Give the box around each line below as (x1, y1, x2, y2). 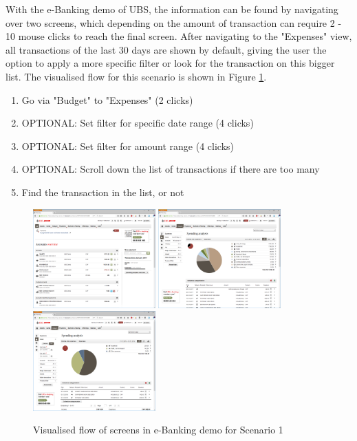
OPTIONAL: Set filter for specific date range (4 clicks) (21, 116, 254, 130)
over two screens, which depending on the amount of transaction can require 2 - (6, 15, 342, 30)
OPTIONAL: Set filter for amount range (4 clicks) (21, 138, 234, 153)
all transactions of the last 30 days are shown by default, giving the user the (6, 42, 327, 56)
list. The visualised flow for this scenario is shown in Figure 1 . (6, 69, 267, 83)
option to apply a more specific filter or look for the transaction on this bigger (6, 56, 335, 70)
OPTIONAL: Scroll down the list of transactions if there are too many (21, 162, 320, 176)
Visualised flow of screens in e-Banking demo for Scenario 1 (33, 422, 283, 437)
